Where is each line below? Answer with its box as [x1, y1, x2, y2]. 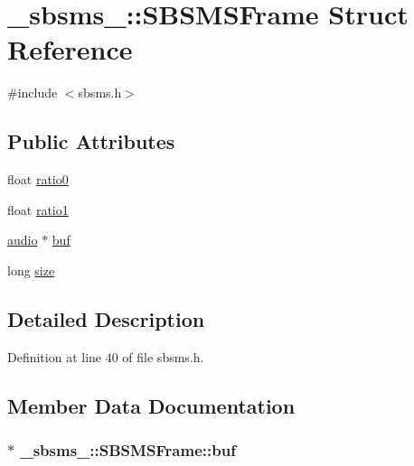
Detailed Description [7, 304, 205, 332]
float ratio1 [7, 200, 69, 219]
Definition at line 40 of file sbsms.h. [7, 347, 204, 366]
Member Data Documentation [7, 391, 296, 419]
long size [7, 260, 55, 279]
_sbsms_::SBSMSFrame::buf [20, 438, 236, 461]
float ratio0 [7, 170, 69, 189]
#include [7, 83, 58, 102]
